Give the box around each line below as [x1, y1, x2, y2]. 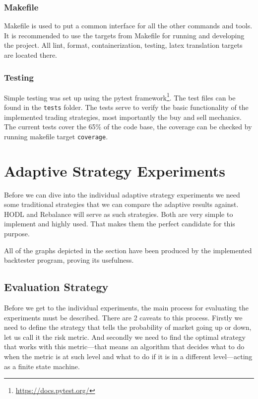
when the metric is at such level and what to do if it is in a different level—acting [4, 351, 253, 362]
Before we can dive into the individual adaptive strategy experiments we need [4, 189, 240, 199]
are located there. [4, 50, 58, 60]
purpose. [4, 228, 30, 239]
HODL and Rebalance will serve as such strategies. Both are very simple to [4, 208, 233, 219]
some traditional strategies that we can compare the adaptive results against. [4, 199, 239, 209]
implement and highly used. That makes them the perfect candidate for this [4, 218, 235, 229]
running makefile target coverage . [4, 131, 108, 141]
